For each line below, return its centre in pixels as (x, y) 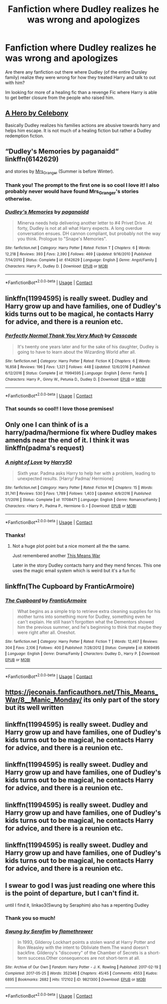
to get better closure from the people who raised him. (60, 98)
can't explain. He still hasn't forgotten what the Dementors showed (85, 622)
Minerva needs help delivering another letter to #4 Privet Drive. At (85, 223)
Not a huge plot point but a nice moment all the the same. (71, 546)
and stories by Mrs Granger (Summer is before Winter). (60, 172)
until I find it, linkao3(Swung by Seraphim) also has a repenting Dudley (77, 905)
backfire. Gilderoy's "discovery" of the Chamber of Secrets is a (82, 953)
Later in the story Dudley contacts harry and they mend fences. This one (87, 565)
